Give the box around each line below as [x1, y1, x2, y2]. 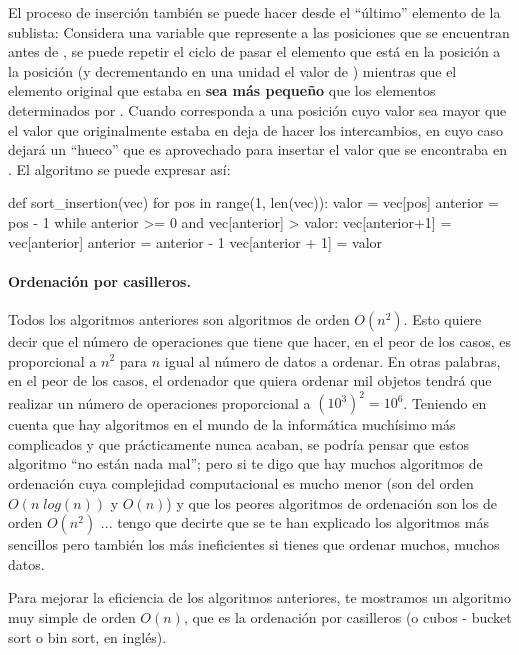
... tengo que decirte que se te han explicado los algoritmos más [100, 512, 489, 533]
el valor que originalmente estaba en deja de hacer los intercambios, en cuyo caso [8, 119, 504, 140]
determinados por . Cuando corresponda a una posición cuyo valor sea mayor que [8, 99, 507, 120]
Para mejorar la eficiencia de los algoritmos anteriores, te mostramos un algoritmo [8, 587, 511, 608]
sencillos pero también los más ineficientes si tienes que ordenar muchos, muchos [8, 534, 500, 555]
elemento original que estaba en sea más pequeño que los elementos [8, 80, 436, 101]
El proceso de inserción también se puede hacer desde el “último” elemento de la [8, 2, 501, 22]
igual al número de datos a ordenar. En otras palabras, [164, 350, 501, 371]
